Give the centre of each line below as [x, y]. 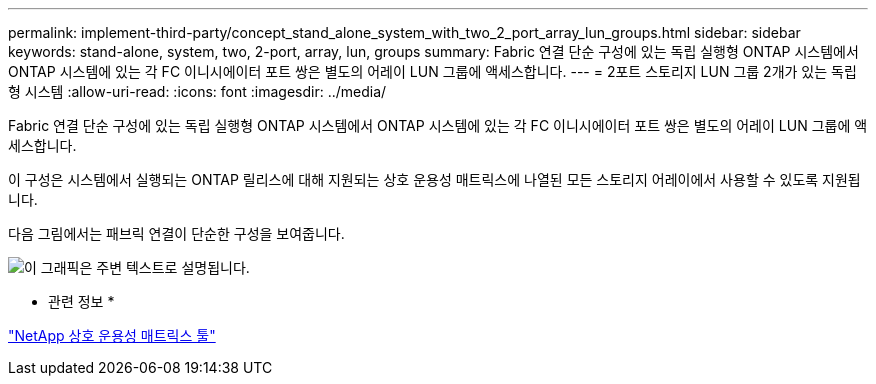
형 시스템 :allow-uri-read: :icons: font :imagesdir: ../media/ [197, 91]
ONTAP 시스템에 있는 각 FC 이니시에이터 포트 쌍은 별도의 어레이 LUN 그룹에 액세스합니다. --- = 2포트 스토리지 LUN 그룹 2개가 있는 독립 [432, 71]
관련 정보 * [81, 301]
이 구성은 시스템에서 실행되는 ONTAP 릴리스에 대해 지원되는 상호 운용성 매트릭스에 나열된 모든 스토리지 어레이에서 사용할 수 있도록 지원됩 [434, 179]
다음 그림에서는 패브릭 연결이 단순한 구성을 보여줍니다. [176, 233]
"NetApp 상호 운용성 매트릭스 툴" [112, 335]
